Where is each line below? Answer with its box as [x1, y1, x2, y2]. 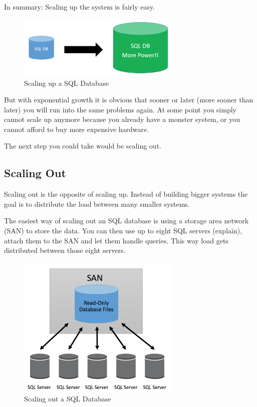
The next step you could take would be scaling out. [4, 141, 161, 151]
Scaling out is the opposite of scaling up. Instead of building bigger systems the [4, 189, 248, 199]
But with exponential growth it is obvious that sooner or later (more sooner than [4, 94, 253, 105]
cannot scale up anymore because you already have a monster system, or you [4, 114, 240, 124]
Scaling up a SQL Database [24, 77, 109, 88]
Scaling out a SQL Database [24, 393, 111, 404]
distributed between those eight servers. [4, 245, 126, 255]
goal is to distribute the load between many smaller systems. [4, 198, 190, 209]
